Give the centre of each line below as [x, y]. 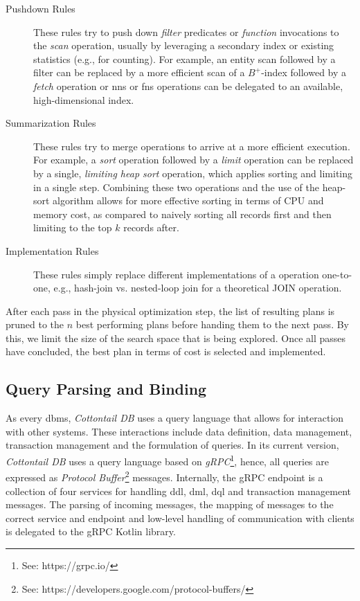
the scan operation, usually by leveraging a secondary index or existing [184, 45]
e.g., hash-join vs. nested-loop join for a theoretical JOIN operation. [198, 288]
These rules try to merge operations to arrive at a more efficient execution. [192, 146]
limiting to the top [73, 227]
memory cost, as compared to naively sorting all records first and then [182, 214]
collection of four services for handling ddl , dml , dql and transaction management [179, 491]
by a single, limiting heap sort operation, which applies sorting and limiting [193, 173]
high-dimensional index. [84, 99]
